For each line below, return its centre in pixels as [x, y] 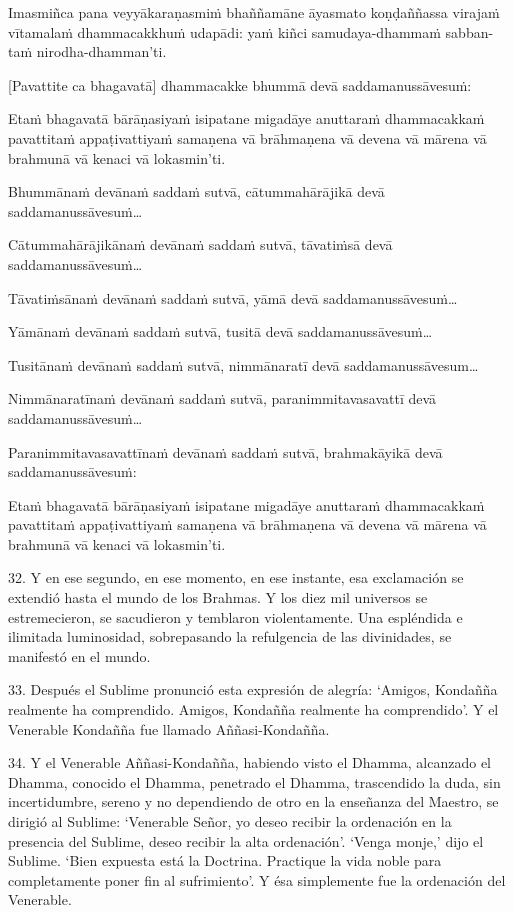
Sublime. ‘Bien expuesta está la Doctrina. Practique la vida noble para [225, 860]
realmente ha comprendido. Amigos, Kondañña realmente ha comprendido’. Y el [253, 709]
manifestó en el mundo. [79, 655]
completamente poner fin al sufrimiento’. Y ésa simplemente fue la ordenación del [257, 879]
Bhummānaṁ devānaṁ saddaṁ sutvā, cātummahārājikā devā [196, 191]
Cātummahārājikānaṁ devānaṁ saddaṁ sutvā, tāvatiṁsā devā [200, 244]
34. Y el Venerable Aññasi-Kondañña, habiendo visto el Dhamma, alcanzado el [250, 762]
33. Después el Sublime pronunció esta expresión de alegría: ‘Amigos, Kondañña [253, 689]
